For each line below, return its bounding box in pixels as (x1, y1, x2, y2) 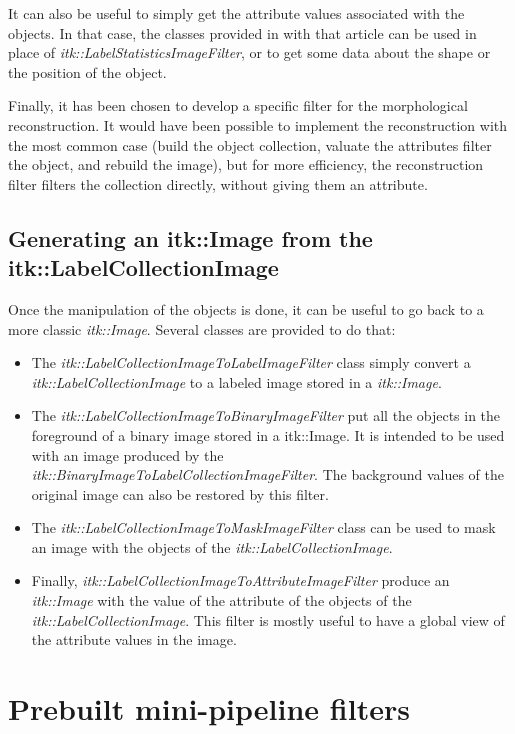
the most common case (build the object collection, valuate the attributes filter (8, 134, 492, 155)
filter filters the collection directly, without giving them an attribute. (8, 173, 428, 194)
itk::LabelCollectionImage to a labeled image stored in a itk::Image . (31, 371, 442, 392)
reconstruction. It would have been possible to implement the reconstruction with (8, 114, 508, 135)
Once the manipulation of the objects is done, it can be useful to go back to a (8, 298, 484, 319)
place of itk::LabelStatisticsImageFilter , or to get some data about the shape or (8, 42, 491, 63)
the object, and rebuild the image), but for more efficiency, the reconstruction (8, 154, 484, 175)
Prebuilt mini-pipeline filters (8, 688, 410, 729)
